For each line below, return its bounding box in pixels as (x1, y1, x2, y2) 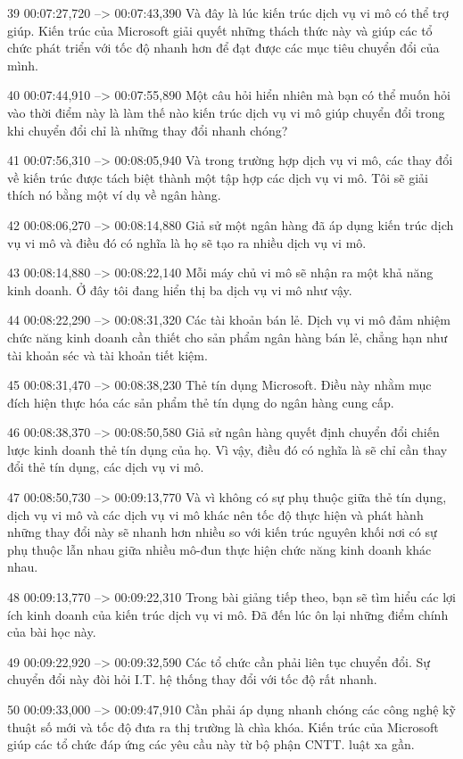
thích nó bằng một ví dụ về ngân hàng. (7, 186, 221, 204)
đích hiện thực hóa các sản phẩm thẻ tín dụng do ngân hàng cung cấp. (7, 392, 394, 411)
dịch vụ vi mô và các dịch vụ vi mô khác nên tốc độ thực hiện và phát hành (7, 505, 424, 524)
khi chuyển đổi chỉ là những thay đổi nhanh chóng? (7, 120, 288, 139)
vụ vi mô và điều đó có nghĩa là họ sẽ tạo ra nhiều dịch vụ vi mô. (7, 233, 367, 252)
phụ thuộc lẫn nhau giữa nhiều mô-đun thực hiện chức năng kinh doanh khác (7, 540, 432, 558)
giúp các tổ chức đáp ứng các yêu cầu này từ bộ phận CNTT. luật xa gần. (7, 735, 415, 754)
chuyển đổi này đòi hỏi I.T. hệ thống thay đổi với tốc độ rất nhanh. (7, 670, 377, 689)
